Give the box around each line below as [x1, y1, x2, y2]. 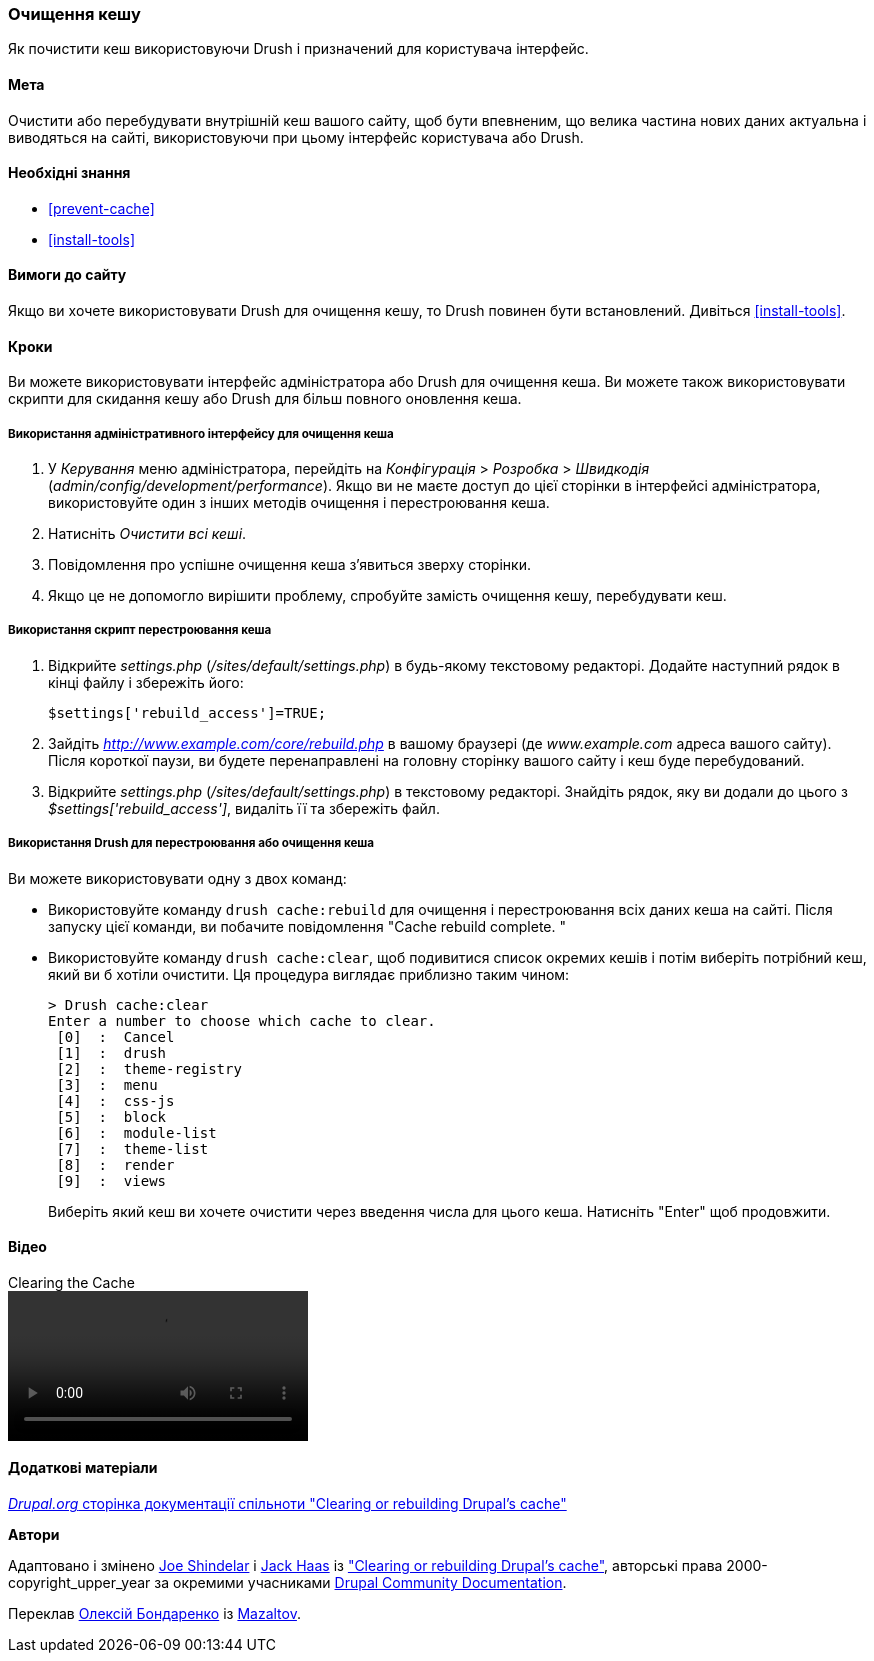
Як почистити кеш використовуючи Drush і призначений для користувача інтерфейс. [8, 40, 589, 58]
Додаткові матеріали [8, 1459, 158, 1477]
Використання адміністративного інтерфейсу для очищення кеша [8, 426, 394, 441]
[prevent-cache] [48, 199, 155, 217]
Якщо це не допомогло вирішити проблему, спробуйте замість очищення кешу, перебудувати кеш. [48, 587, 727, 605]
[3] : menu [56, 1076, 158, 1093]
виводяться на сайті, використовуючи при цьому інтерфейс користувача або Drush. [8, 128, 584, 146]
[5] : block [56, 1108, 167, 1125]
